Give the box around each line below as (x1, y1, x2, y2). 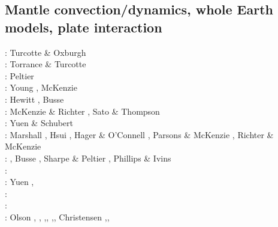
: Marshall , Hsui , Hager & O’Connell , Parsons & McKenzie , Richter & (5, 128, 274, 141)
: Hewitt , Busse (5, 92, 64, 105)
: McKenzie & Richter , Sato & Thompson (5, 104, 160, 117)
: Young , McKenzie (5, 81, 77, 94)
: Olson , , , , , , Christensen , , (5, 210, 110, 223)
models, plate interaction (5, 17, 162, 36)
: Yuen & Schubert (5, 117, 74, 129)
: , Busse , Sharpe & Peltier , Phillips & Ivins (5, 151, 171, 164)
